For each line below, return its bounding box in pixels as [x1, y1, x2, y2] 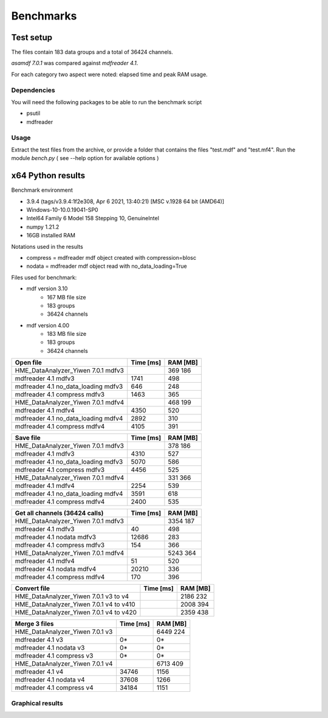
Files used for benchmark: [11, 274, 77, 281]
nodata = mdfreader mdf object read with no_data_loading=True [26, 262, 188, 270]
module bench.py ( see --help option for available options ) [11, 155, 159, 162]
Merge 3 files [15, 619, 54, 628]
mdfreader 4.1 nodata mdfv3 [15, 533, 97, 542]
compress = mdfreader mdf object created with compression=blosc [26, 254, 197, 261]
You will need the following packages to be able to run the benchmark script [11, 98, 202, 106]
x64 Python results [11, 170, 86, 181]
